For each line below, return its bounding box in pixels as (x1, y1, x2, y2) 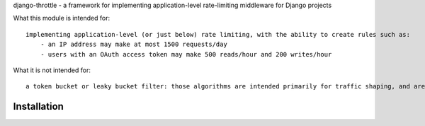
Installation (13, 101, 64, 113)
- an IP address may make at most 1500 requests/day (40, 40, 228, 49)
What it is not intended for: (13, 66, 91, 74)
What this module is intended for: (13, 14, 110, 23)
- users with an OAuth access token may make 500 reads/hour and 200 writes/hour (40, 50, 332, 58)
